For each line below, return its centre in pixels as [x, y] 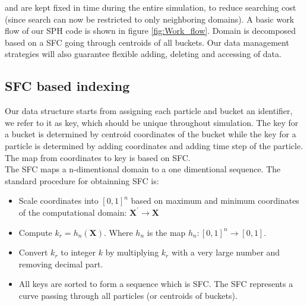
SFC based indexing [67, 86]
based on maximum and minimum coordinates [215, 201]
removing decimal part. [61, 264]
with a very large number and [226, 252]
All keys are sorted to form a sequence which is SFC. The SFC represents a [156, 284]
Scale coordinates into [58, 201]
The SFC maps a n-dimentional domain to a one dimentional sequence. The [143, 169]
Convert [33, 252]
